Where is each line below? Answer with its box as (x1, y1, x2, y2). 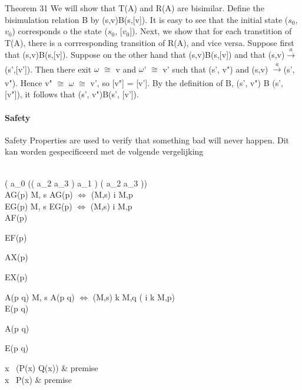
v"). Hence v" (5, 76, 52, 89)
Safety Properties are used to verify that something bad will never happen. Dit (5, 133, 290, 146)
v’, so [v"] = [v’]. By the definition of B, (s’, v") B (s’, (90, 76, 284, 89)
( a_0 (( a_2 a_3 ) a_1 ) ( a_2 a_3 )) (5, 176, 147, 189)
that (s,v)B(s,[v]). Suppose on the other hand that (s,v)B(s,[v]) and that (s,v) (5, 48, 285, 61)
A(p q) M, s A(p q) (5, 290, 75, 303)
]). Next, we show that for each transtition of (130, 25, 292, 37)
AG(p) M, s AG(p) (5, 188, 73, 201)
